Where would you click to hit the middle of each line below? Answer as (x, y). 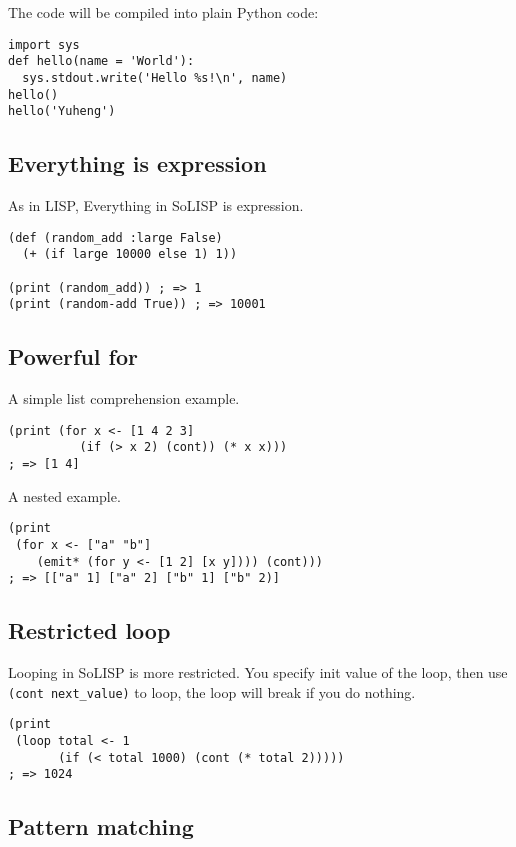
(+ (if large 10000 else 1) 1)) (130, 254)
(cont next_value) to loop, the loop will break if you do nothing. (212, 691)
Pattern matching (101, 826)
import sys (44, 44)
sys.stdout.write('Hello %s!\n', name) (155, 77)
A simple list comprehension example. (124, 398)
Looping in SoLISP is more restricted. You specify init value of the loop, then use (258, 672)
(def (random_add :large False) (115, 237)
